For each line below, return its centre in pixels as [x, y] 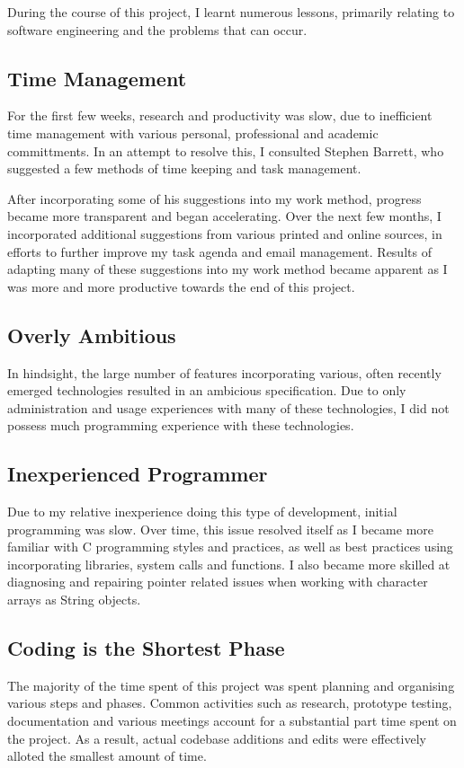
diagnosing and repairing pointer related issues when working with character [218, 582]
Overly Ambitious [92, 335]
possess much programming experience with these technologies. [181, 425]
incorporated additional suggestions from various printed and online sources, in [225, 233]
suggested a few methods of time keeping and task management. [184, 168]
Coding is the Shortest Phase [146, 648]
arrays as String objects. [74, 600]
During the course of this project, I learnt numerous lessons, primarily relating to [231, 12]
